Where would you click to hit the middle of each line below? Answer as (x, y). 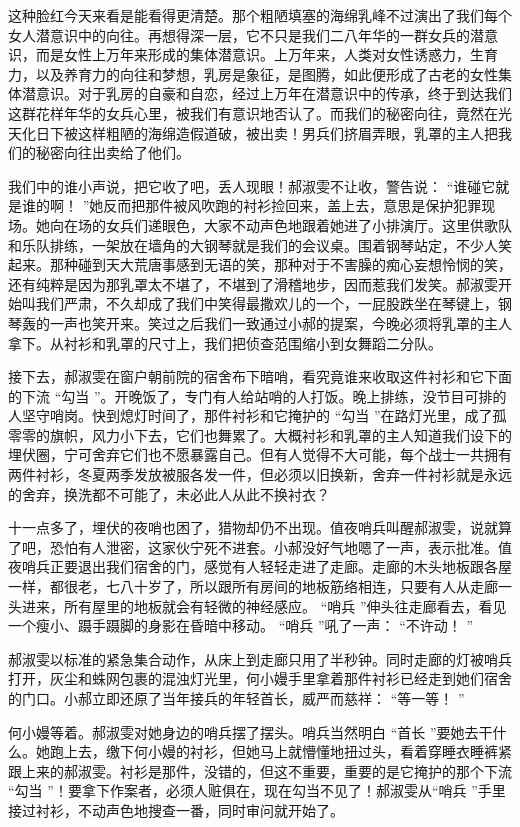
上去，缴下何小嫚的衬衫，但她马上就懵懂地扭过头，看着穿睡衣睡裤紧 (287, 751)
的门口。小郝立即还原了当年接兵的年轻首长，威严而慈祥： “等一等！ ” (236, 698)
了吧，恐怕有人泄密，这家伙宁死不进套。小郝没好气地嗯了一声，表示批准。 (253, 546)
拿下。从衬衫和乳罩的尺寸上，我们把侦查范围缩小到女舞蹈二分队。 (225, 342)
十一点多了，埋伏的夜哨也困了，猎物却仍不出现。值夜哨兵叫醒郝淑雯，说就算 (260, 527)
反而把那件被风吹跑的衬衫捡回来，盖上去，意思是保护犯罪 (292, 205)
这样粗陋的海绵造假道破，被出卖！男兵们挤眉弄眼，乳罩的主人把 (287, 132)
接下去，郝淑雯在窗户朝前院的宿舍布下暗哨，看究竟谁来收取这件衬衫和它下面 (260, 376)
